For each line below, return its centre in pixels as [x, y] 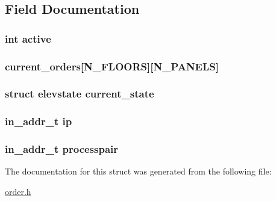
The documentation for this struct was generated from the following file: [138, 171]
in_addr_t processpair [62, 149]
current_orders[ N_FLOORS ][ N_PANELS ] [112, 66]
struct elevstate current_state [80, 94]
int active [28, 38]
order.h [18, 191]
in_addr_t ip [39, 121]
